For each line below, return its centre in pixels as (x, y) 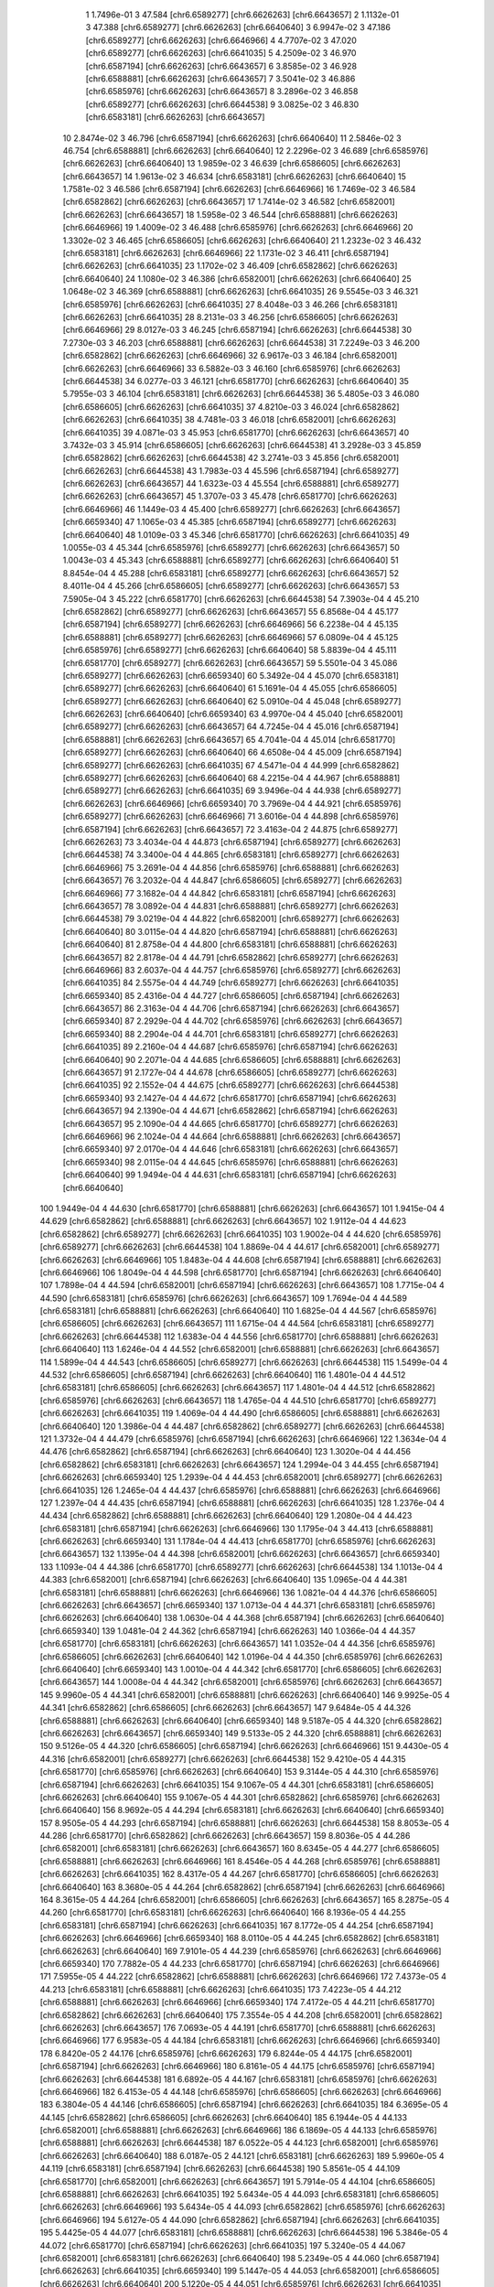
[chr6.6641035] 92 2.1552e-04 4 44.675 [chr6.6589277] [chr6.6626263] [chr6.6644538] (231, 1085)
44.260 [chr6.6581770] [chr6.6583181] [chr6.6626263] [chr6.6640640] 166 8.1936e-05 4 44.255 (223, 1913)
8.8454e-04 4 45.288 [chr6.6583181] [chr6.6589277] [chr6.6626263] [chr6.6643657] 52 (231, 573)
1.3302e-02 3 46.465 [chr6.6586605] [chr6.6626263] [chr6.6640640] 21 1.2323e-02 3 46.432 (242, 240)
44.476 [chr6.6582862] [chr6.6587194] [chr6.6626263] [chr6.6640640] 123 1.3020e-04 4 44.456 (226, 1452)
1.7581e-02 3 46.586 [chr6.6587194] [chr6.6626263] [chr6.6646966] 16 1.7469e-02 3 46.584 (239, 189)
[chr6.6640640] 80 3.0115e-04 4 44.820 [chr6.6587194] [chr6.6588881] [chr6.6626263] (230, 931)
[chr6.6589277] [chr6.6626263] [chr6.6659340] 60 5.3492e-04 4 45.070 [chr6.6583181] (231, 675)
